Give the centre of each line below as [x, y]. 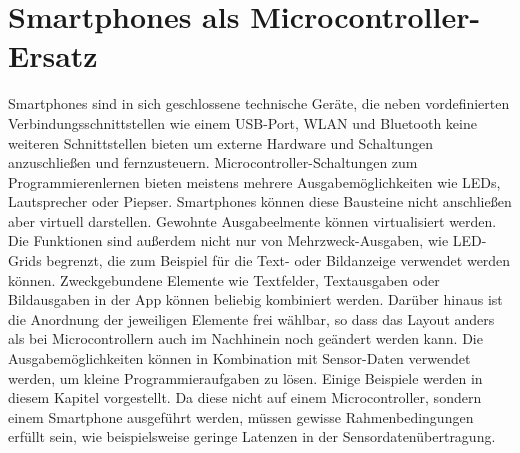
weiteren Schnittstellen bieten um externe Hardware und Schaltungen [220, 142]
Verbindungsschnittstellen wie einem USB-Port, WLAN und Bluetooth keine [242, 122]
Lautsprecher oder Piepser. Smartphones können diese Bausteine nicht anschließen [260, 201]
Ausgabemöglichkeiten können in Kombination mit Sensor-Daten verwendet [239, 358]
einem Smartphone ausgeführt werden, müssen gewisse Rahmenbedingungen [241, 416]
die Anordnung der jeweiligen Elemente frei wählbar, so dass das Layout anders [251, 318]
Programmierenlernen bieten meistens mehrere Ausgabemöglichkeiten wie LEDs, [254, 181]
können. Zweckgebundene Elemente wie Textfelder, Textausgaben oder [224, 279]
